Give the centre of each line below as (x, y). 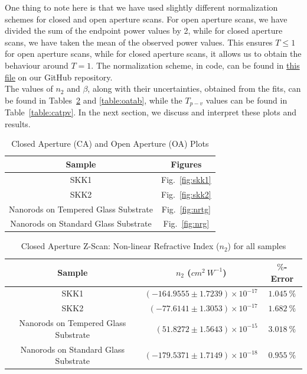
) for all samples (257, 246)
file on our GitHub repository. (59, 77)
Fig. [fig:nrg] (186, 223)
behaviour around (37, 65)
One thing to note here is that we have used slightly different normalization (141, 7)
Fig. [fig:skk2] (186, 194)
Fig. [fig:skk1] (186, 179)
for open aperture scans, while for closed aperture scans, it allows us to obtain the (153, 54)
